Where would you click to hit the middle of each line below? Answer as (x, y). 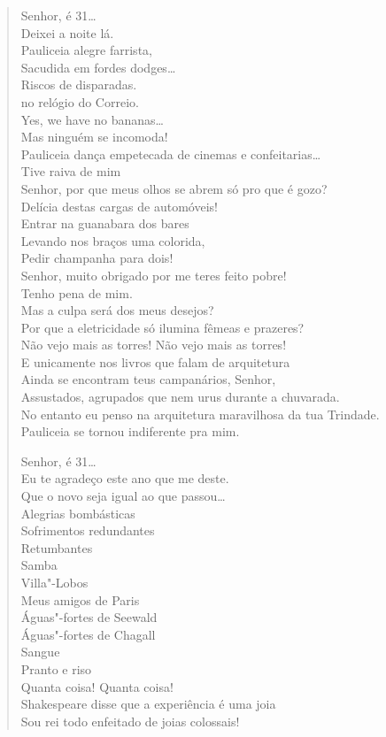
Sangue (40, 652)
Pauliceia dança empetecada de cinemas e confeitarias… (171, 154)
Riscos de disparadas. (79, 84)
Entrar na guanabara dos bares (105, 223)
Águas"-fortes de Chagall (88, 634)
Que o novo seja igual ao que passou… (123, 496)
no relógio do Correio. (80, 101)
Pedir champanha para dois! (97, 258)
